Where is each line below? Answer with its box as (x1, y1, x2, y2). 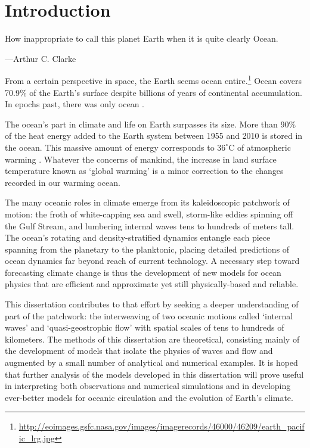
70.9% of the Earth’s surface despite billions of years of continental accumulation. (5, 86, 302, 98)
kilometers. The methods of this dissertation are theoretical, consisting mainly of (5, 332, 300, 345)
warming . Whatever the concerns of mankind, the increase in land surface (5, 153, 277, 165)
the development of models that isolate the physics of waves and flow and (5, 344, 273, 357)
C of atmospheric (228, 141, 291, 153)
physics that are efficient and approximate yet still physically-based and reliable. (5, 278, 299, 290)
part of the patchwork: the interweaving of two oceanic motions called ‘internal (5, 309, 293, 322)
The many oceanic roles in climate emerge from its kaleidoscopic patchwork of (5, 196, 290, 209)
